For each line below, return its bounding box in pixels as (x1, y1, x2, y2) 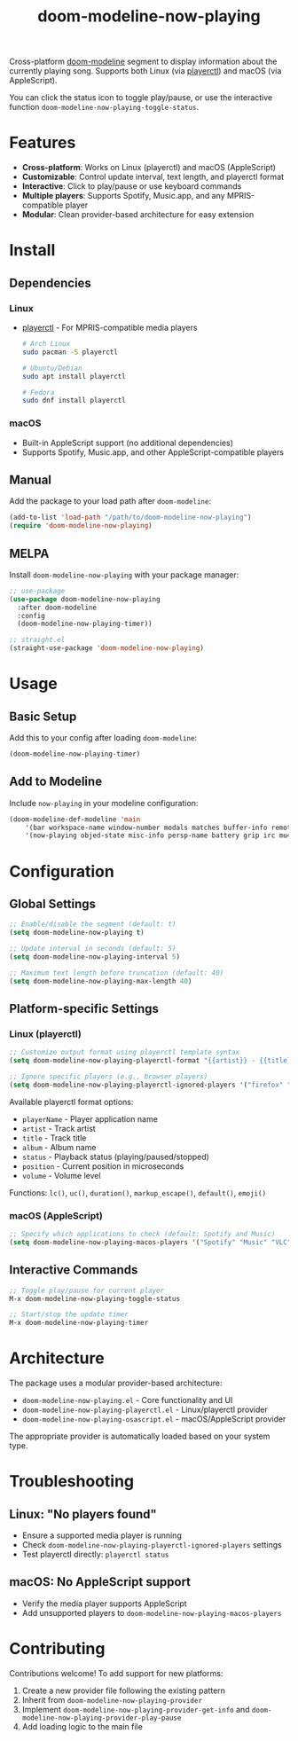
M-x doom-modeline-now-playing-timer (9, 1319, 149, 1328)
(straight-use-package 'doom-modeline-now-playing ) (9, 644, 204, 653)
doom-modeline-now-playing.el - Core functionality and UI (21, 1395, 233, 1406)
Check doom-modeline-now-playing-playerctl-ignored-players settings (21, 1540, 282, 1550)
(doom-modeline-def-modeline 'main (9, 814, 141, 824)
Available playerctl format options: (9, 1096, 134, 1107)
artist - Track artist (21, 1123, 96, 1133)
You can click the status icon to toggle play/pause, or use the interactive (9, 92, 273, 103)
